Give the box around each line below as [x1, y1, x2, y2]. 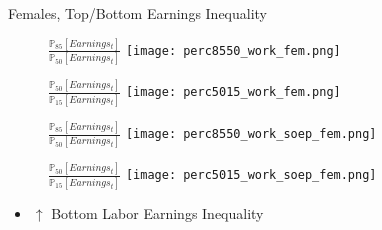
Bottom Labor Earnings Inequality [51, 203, 264, 224]
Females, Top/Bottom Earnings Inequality [8, 3, 268, 23]
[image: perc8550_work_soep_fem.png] [125, 127, 377, 142]
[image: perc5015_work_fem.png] [125, 85, 341, 100]
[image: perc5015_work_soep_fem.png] [125, 168, 377, 183]
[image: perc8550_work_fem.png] [125, 43, 341, 58]
